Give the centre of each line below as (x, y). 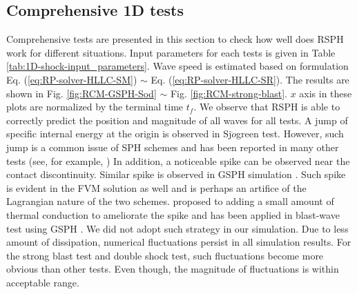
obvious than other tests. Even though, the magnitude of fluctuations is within (173, 269)
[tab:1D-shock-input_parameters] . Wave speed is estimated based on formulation (177, 66)
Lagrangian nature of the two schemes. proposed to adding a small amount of (170, 201)
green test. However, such (290, 134)
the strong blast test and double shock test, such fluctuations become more (165, 255)
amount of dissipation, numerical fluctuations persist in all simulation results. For (179, 242)
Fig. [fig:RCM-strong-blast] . (229, 93)
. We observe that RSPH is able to (267, 107)
